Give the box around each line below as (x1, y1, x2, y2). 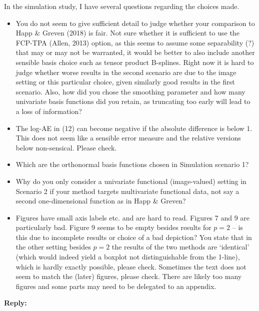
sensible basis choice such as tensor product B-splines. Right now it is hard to (15, 56, 254, 67)
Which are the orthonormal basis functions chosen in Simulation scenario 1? (15, 159, 249, 169)
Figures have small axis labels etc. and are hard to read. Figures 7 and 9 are (15, 212, 250, 222)
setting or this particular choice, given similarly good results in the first (15, 76, 235, 87)
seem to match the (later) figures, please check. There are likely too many (15, 271, 242, 281)
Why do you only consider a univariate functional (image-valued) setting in (15, 175, 246, 186)
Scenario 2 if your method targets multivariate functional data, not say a (15, 185, 239, 196)
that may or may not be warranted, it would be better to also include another (15, 47, 255, 57)
